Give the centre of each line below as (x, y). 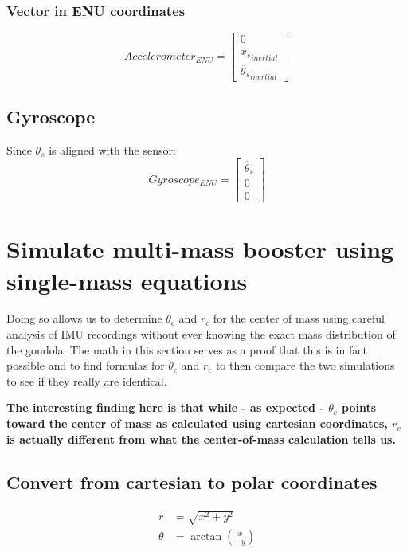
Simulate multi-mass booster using (200, 249)
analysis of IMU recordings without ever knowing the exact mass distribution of (201, 334)
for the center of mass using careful (299, 318)
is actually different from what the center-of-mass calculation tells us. (201, 438)
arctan (206, 537)
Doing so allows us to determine (84, 318)
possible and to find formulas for (86, 365)
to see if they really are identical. (87, 380)
